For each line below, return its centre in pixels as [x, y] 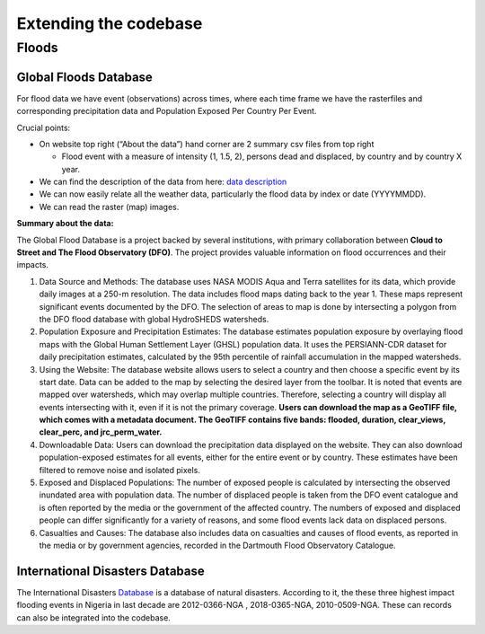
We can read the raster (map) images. [109, 207]
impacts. [33, 265]
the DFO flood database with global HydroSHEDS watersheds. [154, 319]
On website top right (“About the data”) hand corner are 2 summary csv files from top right [207, 144]
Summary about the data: [65, 224]
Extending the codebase [110, 23]
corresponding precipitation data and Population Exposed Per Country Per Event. [167, 111]
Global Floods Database [84, 77]
